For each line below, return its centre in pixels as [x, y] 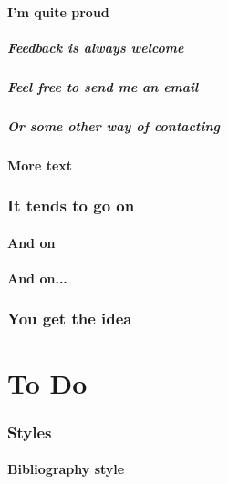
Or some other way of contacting [114, 125]
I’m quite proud [58, 11]
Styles [30, 432]
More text [40, 165]
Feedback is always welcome [96, 47]
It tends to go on [71, 206]
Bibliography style [66, 469]
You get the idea [70, 319]
